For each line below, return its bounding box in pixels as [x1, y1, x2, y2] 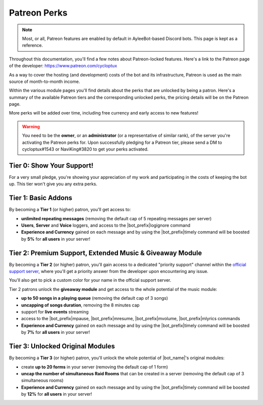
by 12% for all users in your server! [21, 391, 93, 397]
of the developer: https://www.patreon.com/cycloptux [9, 63, 117, 69]
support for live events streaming [21, 309, 89, 315]
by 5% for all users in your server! [21, 236, 90, 242]
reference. [22, 42, 43, 48]
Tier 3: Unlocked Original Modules [9, 342, 115, 350]
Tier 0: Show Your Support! [9, 161, 94, 170]
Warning [22, 123, 40, 129]
